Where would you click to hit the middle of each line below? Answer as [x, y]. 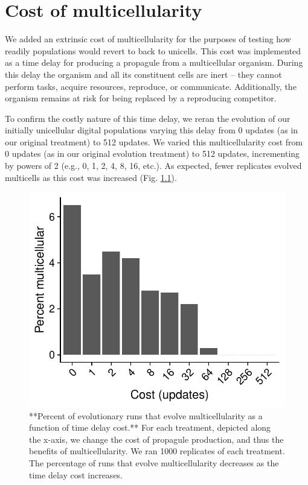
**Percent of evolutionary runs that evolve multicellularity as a [146, 415]
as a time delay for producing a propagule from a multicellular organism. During [154, 62]
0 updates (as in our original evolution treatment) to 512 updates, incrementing [152, 154]
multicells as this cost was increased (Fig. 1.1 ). [91, 177]
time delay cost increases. [76, 474]
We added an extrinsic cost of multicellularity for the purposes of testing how [148, 39]
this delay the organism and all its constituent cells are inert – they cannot [143, 74]
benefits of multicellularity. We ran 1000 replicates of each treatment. [157, 451]
